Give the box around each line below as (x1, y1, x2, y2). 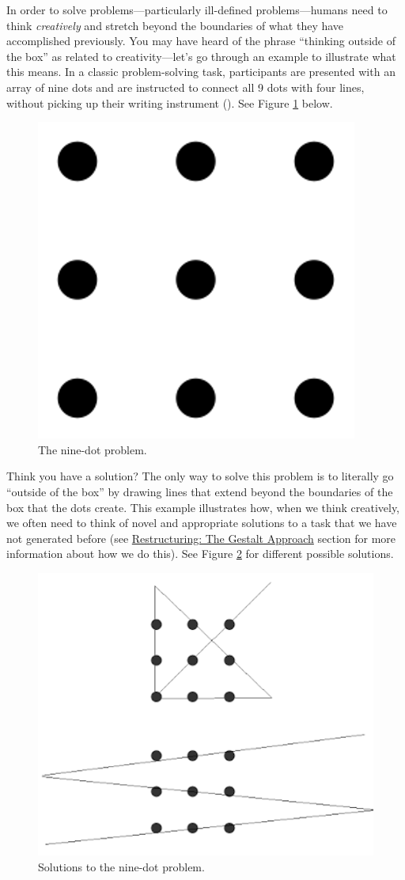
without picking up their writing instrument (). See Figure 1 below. (6, 94, 333, 111)
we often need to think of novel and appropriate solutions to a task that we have (6, 514, 397, 531)
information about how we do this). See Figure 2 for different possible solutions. (6, 545, 394, 562)
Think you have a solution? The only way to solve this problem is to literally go (6, 468, 394, 484)
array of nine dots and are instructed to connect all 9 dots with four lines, (6, 78, 365, 95)
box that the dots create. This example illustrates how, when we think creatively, (6, 499, 400, 515)
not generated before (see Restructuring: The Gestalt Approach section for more (6, 529, 396, 546)
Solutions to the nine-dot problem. (38, 859, 205, 875)
